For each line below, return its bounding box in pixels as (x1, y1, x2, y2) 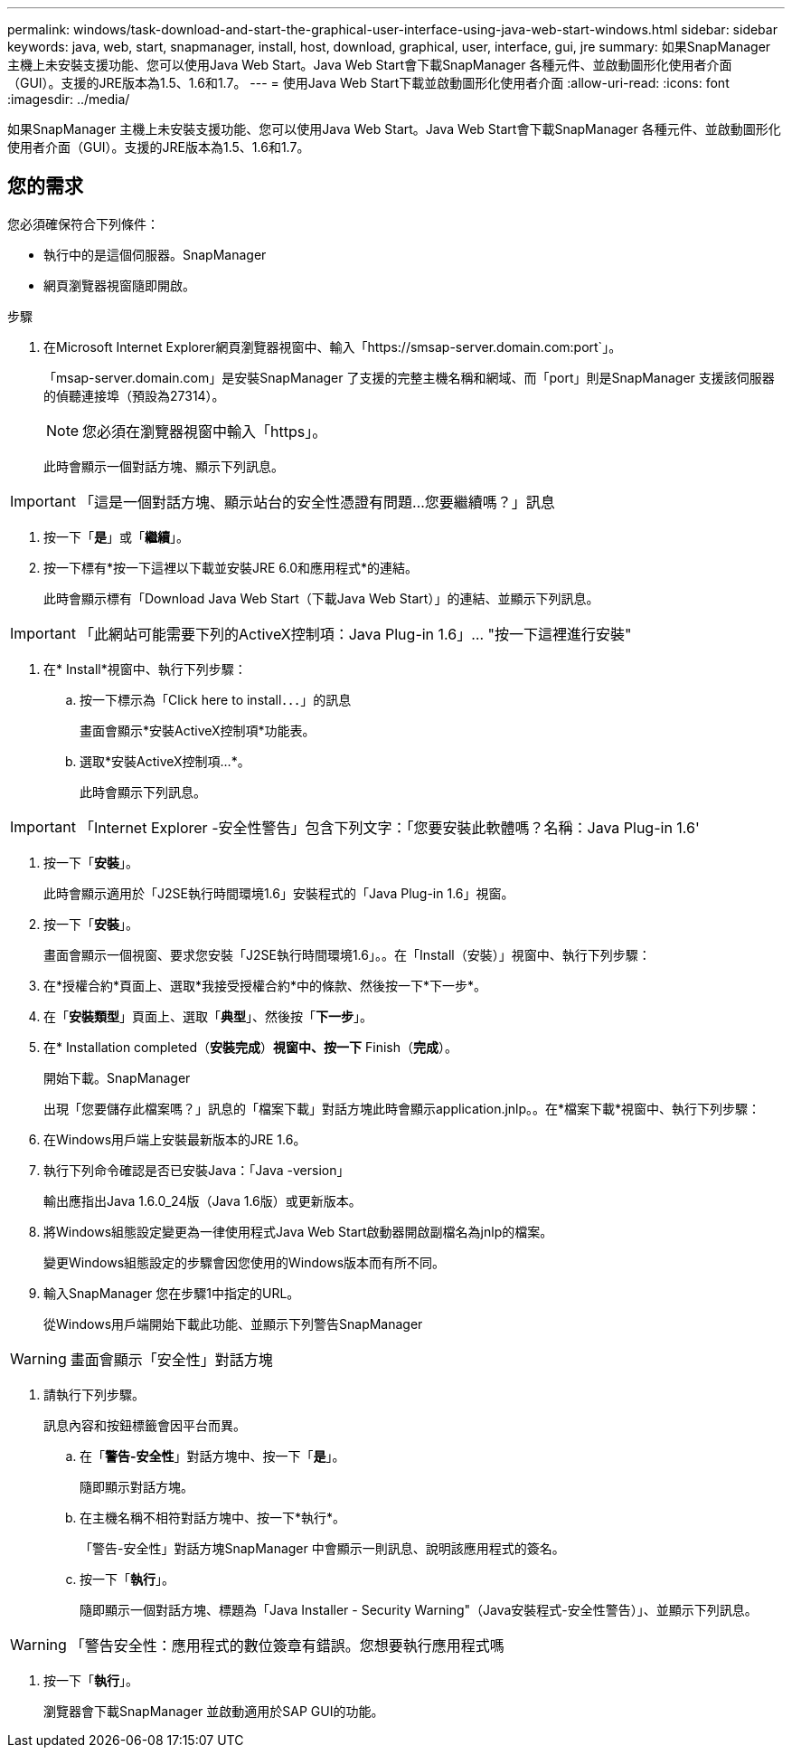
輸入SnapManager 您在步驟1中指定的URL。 (43, 1285, 300, 1301)
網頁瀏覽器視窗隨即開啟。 (43, 277, 195, 293)
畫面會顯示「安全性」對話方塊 (70, 1350, 273, 1369)
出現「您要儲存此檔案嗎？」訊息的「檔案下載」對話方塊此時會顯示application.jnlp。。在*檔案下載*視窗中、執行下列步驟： (43, 1100, 761, 1116)
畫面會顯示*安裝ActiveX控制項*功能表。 (80, 722, 316, 738)
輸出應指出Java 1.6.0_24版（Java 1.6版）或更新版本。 (43, 1192, 362, 1209)
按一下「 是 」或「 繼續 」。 (43, 528, 189, 545)
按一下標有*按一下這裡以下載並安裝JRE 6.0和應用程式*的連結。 (43, 559, 419, 575)
